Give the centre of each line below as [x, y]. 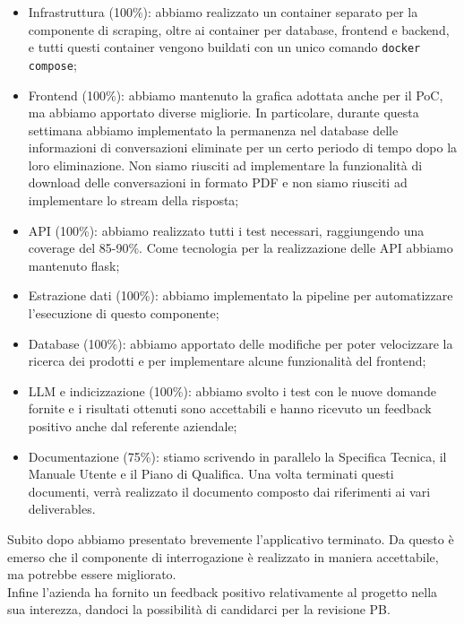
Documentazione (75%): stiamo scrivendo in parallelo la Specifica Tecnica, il [237, 456]
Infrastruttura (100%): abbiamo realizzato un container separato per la [223, 12]
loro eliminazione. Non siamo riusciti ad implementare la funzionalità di [225, 165]
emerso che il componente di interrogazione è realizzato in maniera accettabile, [223, 556]
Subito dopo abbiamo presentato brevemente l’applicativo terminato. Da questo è [231, 538]
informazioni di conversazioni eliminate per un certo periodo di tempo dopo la [243, 147]
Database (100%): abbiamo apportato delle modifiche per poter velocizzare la [241, 343]
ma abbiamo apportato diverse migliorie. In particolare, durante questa [223, 113]
